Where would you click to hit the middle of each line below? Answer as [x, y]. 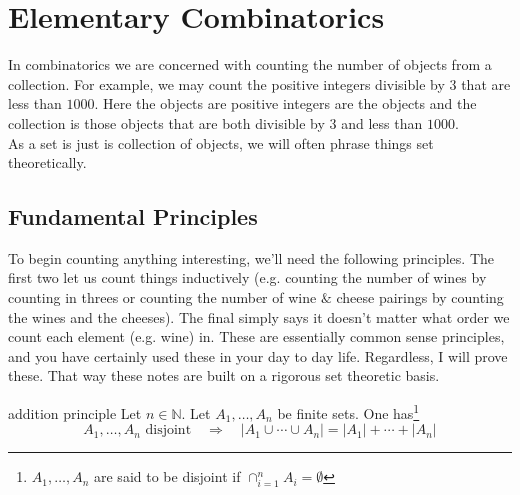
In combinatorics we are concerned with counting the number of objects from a [250, 64]
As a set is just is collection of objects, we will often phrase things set [221, 142]
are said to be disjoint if [167, 476]
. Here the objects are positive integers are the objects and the [285, 103]
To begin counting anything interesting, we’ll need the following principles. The [251, 257]
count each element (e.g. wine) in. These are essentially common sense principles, [256, 336]
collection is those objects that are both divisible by [166, 122]
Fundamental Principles [133, 216]
